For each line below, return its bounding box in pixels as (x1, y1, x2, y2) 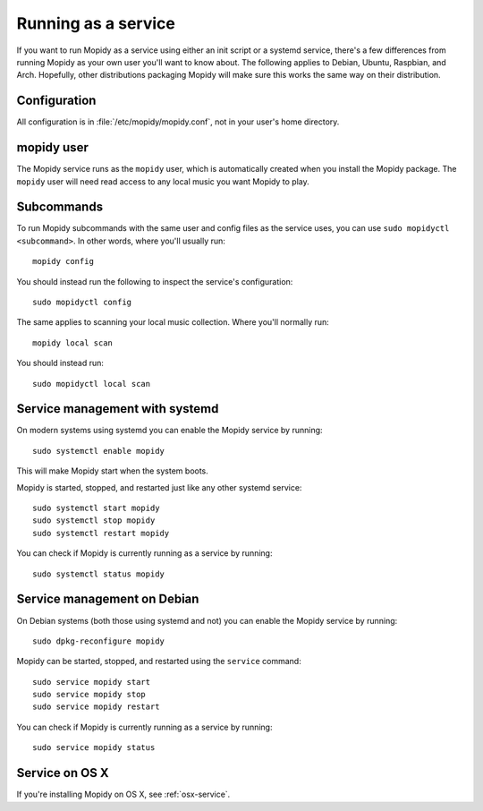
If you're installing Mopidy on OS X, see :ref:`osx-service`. (16, 789, 231, 800)
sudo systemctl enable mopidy (32, 446, 165, 456)
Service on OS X (16, 765, 109, 781)
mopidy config (32, 256, 94, 267)
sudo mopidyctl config (32, 297, 132, 307)
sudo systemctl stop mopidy (32, 516, 156, 525)
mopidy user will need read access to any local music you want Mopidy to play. (16, 175, 309, 187)
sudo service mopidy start (32, 677, 151, 687)
